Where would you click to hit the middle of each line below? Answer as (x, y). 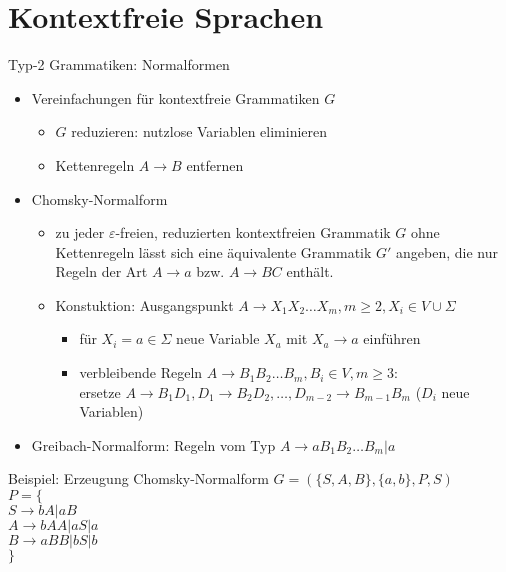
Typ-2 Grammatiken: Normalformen (119, 64)
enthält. (310, 271)
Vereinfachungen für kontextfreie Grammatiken (175, 97)
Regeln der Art (101, 271)
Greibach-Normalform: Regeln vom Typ (153, 444)
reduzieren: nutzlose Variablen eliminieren (199, 131)
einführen (392, 338)
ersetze (100, 391)
